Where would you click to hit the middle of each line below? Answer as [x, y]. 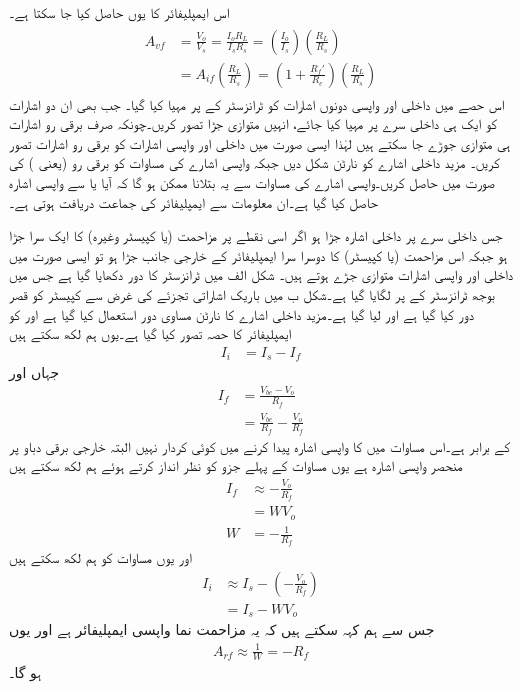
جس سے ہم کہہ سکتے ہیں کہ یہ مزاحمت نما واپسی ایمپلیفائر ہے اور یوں [222, 629]
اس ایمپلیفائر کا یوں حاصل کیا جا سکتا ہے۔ [119, 12]
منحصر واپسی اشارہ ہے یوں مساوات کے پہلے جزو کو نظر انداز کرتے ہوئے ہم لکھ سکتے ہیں [236, 465]
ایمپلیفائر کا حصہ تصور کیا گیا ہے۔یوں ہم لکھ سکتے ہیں [150, 333]
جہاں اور [34, 372]
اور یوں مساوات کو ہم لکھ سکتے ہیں [101, 557]
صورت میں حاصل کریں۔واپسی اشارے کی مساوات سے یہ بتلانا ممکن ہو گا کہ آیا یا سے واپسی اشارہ [252, 182]
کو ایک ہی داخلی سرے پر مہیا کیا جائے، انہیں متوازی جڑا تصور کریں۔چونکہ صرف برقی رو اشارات [253, 123]
